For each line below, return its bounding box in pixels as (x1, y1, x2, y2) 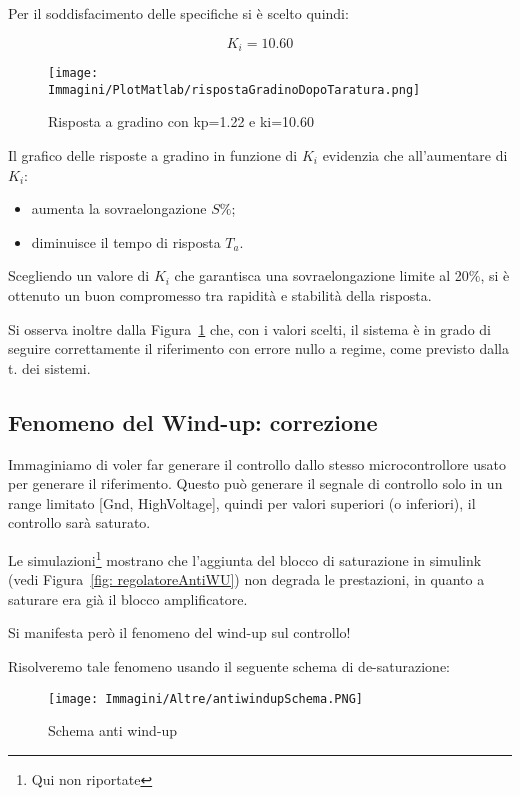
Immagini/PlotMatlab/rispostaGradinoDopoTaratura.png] (48, 82, 421, 97)
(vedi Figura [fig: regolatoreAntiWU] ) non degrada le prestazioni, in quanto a (8, 569, 485, 590)
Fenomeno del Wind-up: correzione (8, 406, 378, 437)
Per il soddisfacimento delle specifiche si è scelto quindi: (8, 3, 349, 23)
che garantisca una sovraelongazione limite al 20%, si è (174, 265, 510, 286)
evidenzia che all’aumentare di (322, 144, 508, 165)
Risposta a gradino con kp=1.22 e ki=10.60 (48, 111, 315, 132)
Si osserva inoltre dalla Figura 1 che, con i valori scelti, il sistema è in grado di (8, 318, 491, 339)
